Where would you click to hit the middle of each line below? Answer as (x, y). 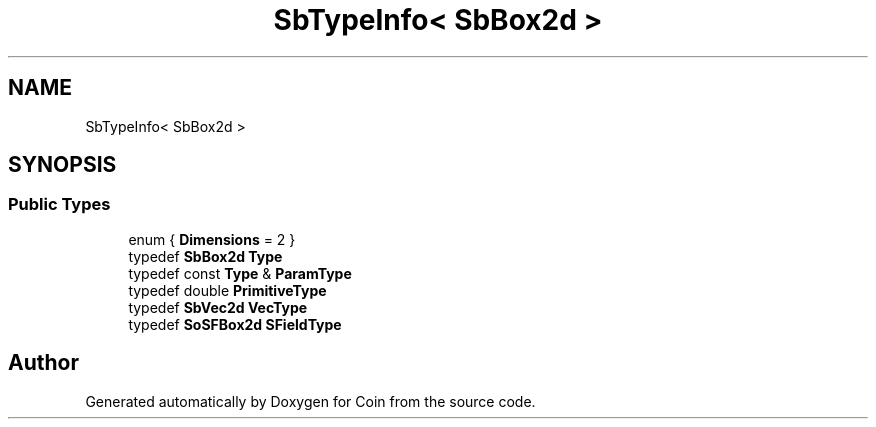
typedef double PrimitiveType (227, 290)
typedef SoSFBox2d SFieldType (235, 324)
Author (43, 363)
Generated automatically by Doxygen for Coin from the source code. (310, 401)
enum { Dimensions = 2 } (212, 239)
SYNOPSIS (62, 165)
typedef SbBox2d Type (205, 256)
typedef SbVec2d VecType (218, 307)
